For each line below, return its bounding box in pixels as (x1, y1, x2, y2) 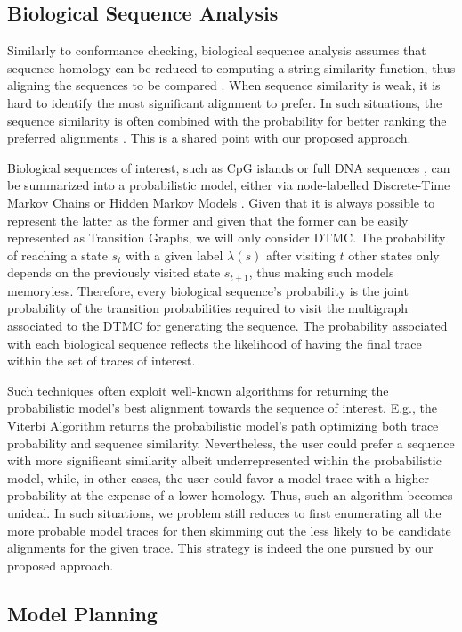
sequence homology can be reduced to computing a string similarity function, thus (7, 58, 456, 77)
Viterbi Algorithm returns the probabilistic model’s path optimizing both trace (7, 415, 439, 434)
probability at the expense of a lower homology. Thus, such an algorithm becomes (7, 486, 453, 505)
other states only (348, 245, 440, 264)
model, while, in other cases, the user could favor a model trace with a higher (7, 468, 430, 487)
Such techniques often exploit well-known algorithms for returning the (7, 381, 389, 399)
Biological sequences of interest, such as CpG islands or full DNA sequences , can (7, 158, 450, 176)
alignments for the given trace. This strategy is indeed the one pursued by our (7, 538, 434, 557)
